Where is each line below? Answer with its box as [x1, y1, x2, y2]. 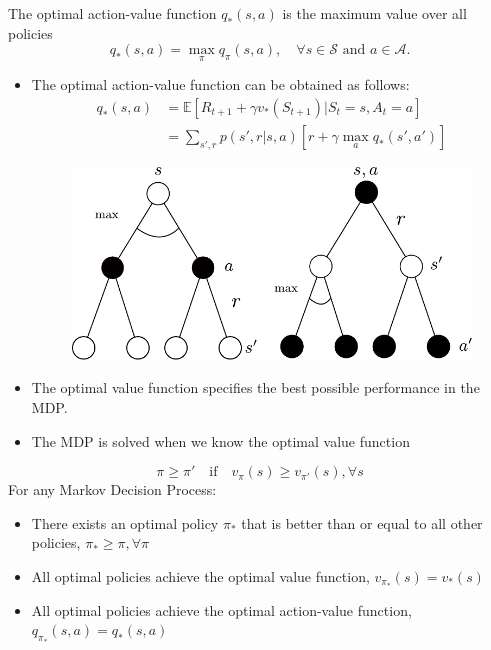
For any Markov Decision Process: [8, 479, 217, 500]
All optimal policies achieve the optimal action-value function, [31, 599, 412, 620]
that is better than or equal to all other [241, 512, 483, 533]
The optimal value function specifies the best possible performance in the [31, 377, 480, 398]
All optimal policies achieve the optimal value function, [31, 565, 370, 586]
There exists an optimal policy [31, 512, 219, 533]
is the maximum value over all [282, 3, 467, 23]
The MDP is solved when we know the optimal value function [31, 430, 410, 451]
